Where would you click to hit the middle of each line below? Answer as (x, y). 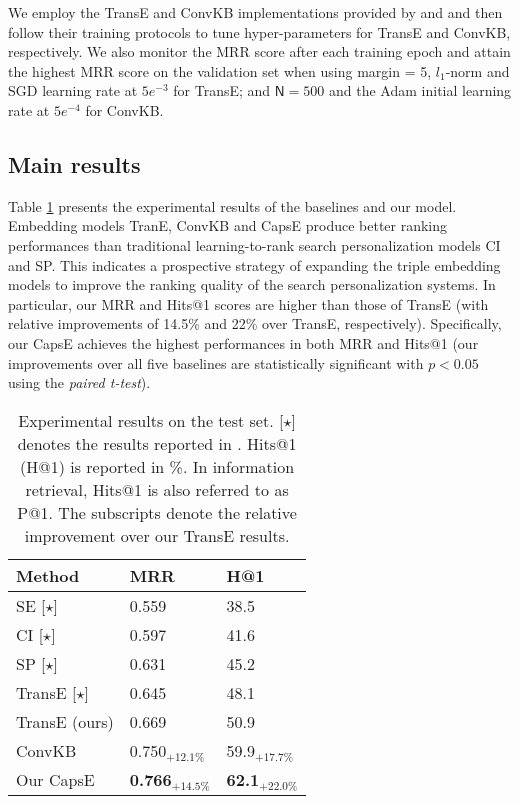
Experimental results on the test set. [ (151, 420)
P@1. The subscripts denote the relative (157, 512)
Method (48, 575)
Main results (74, 163)
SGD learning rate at (73, 90)
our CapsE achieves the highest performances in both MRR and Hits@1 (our (243, 342)
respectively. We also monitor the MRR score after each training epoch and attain (259, 51)
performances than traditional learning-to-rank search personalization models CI (254, 244)
